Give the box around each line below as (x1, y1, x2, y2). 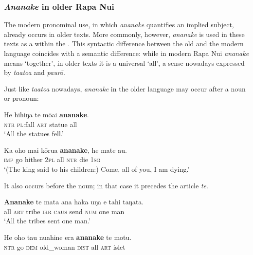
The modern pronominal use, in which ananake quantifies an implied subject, (4, 19, 234, 30)
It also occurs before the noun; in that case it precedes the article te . (4, 180, 208, 190)
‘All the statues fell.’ (4, 128, 64, 139)
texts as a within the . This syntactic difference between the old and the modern (4, 38, 244, 49)
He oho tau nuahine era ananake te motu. (4, 232, 132, 242)
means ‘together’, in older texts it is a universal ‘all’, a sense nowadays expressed (4, 57, 245, 68)
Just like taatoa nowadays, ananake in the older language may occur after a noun (4, 83, 246, 93)
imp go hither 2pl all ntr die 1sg (4, 154, 101, 164)
